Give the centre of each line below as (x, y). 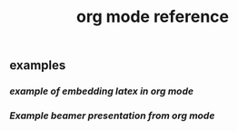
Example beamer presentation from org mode (112, 116)
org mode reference (153, 17)
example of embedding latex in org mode (101, 91)
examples (38, 65)
